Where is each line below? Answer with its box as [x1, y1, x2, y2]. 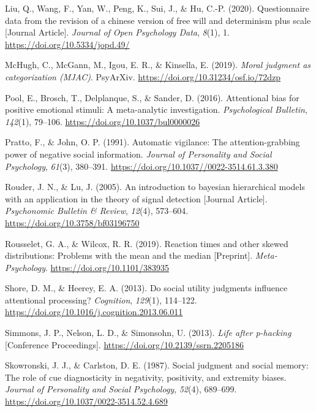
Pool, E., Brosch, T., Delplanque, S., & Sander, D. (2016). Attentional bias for [5, 91, 299, 104]
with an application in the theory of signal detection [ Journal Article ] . [5, 192, 268, 205]
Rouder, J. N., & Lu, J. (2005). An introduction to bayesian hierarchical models [5, 180, 305, 193]
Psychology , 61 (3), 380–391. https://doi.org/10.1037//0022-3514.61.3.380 [5, 159, 278, 172]
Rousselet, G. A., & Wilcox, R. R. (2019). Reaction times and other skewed [5, 237, 288, 250]
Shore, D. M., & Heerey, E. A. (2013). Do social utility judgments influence [5, 281, 288, 294]
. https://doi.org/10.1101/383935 [45, 261, 170, 273]
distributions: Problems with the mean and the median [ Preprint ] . [5, 249, 253, 262]
